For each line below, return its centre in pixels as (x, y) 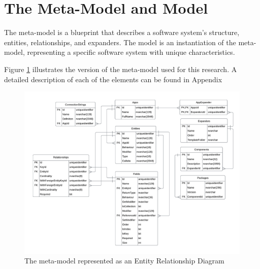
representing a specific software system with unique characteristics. (131, 52)
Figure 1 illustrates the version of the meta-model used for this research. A (121, 69)
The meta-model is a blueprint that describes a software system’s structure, (122, 32)
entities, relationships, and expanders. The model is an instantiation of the (120, 42)
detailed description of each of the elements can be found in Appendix (113, 79)
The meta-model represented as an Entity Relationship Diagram (124, 261)
